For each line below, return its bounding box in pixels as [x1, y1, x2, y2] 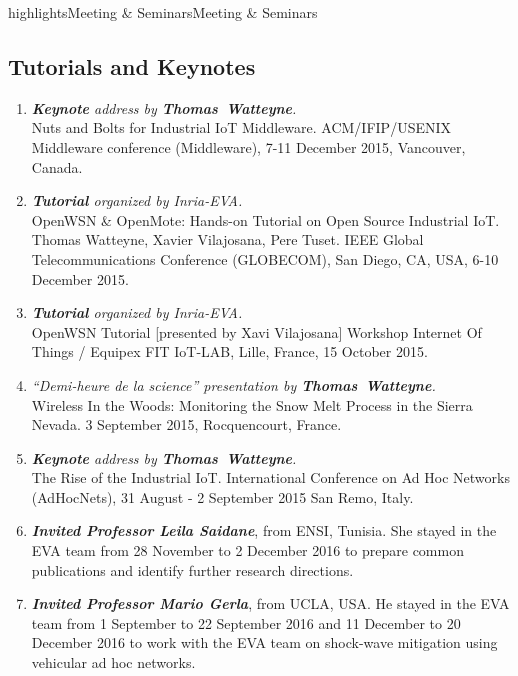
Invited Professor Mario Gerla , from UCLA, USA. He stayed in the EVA [31, 593, 510, 614]
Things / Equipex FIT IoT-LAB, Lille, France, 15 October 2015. [31, 341, 428, 362]
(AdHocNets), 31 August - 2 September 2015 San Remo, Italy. [31, 486, 414, 507]
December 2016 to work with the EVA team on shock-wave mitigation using [31, 632, 498, 653]
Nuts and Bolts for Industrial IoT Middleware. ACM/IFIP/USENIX [31, 117, 452, 138]
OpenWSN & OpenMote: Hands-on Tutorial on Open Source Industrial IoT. [31, 209, 500, 230]
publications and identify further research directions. [31, 559, 354, 580]
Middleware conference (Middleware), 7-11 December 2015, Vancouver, [31, 136, 466, 157]
